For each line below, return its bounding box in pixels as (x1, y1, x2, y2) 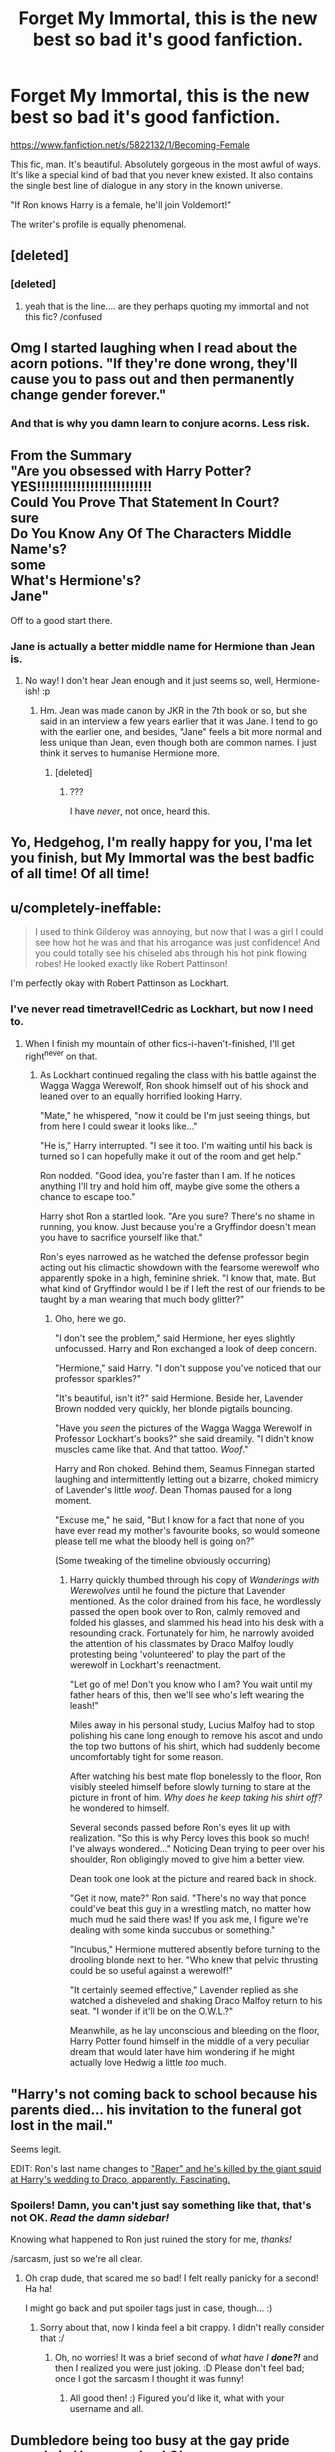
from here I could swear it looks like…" (39, 1120, 198, 1132)
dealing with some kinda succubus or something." (69, 1924, 276, 1936)
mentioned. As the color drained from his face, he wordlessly (69, 1595, 322, 1607)
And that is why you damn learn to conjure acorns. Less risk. (10, 416, 310, 430)
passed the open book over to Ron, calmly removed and (69, 1606, 301, 1618)
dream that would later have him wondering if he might (69, 2046, 295, 2058)
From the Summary (10, 447, 133, 464)
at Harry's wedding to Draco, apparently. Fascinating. (10, 2173, 231, 2186)
